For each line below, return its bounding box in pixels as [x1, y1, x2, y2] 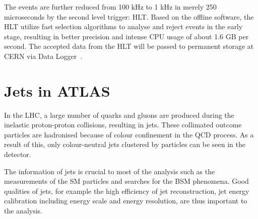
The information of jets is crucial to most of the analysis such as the [4, 166, 215, 176]
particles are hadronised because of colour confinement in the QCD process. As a [4, 129, 254, 139]
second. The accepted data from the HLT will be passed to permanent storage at [4, 41, 254, 51]
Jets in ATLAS [4, 80, 110, 101]
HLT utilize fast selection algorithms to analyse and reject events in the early [4, 21, 243, 32]
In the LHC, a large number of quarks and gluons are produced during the [4, 109, 234, 120]
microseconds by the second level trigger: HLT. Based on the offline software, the [4, 11, 254, 22]
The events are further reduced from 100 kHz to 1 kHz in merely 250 [4, 2, 217, 12]
